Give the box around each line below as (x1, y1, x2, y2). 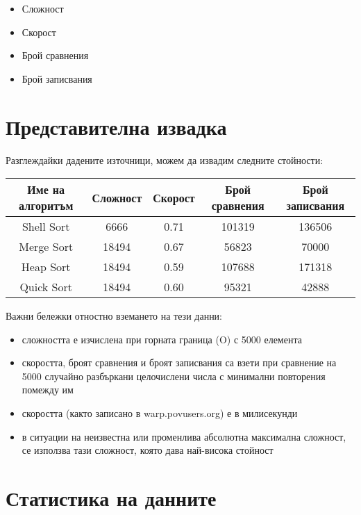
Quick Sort (19, 279, 72, 295)
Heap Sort (21, 259, 71, 275)
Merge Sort (19, 238, 74, 255)
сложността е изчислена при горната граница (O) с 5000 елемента (22, 332, 302, 346)
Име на (27, 181, 65, 198)
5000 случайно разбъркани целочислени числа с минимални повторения (22, 368, 326, 383)
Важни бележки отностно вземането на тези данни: (6, 309, 223, 323)
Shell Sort (22, 218, 70, 235)
